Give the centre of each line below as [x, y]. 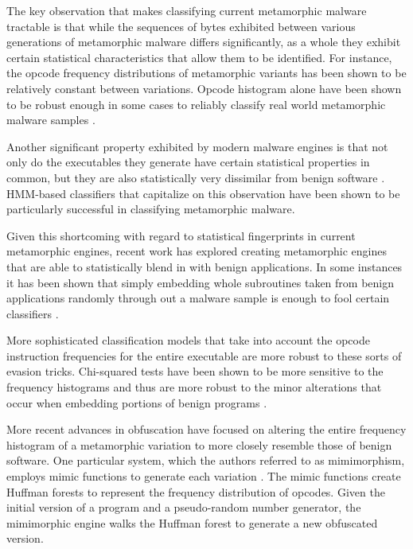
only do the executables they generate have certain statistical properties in [188, 162]
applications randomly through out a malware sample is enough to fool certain [198, 298]
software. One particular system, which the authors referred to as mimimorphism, [206, 460]
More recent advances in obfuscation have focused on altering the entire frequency [206, 429]
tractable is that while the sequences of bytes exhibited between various [181, 26]
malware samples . [51, 120]
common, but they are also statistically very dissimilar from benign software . [196, 177]
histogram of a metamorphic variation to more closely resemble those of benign [199, 444]
